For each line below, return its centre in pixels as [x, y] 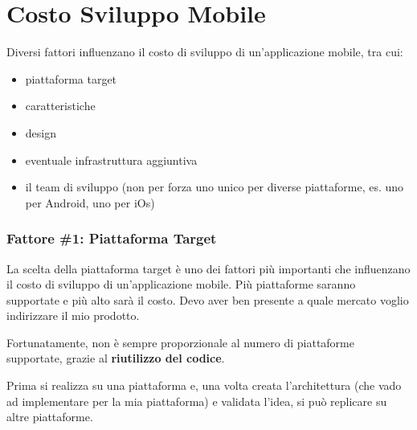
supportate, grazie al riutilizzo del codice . [116, 358]
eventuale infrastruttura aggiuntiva [111, 160]
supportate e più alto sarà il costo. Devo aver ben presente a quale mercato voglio [208, 299]
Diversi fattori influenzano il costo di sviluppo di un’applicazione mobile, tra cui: [205, 52]
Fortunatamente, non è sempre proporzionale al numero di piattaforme [180, 342]
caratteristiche [60, 106]
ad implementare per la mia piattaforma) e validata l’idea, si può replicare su [197, 401]
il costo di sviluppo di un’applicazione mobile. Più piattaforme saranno [181, 284]
